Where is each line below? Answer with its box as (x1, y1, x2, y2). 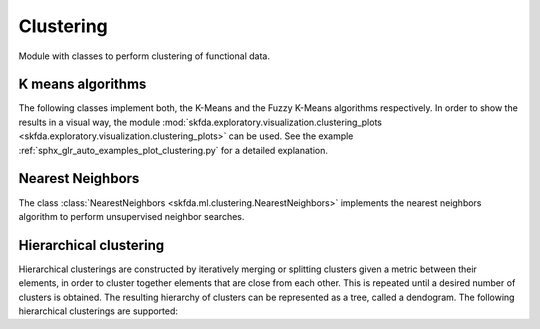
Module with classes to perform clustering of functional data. (18, 50, 270, 62)
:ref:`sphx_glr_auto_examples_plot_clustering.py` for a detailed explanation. (18, 144, 329, 156)
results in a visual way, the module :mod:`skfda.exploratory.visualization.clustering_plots (18, 116, 382, 128)
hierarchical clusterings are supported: (18, 305, 179, 317)
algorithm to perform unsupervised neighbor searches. (18, 210, 245, 222)
